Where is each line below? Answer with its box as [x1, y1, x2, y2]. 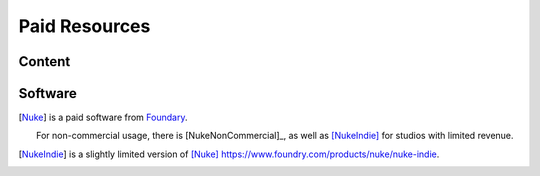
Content [18, 53, 71, 70]
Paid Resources [18, 15, 151, 37]
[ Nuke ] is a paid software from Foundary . [18, 111, 188, 124]
